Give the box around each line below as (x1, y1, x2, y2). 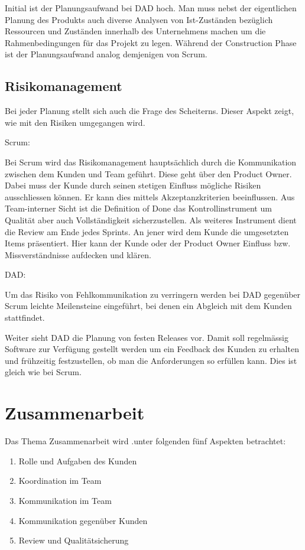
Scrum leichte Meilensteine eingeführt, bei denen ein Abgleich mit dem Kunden (5, 300, 292, 312)
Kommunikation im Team (18, 494, 112, 506)
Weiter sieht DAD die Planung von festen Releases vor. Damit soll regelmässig (5, 331, 288, 343)
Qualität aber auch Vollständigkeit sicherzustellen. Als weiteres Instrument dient (5, 213, 297, 226)
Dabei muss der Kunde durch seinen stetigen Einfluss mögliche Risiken (5, 179, 261, 191)
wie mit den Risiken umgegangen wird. (5, 116, 145, 128)
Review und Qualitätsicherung (18, 534, 129, 546)
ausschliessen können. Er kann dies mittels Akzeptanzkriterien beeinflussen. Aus (5, 190, 295, 203)
